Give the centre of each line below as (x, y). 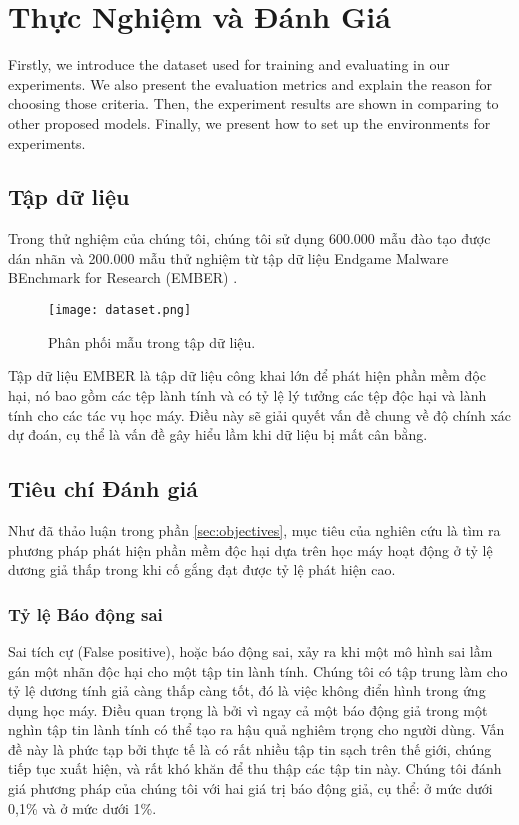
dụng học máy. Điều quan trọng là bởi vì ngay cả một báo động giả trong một (248, 709)
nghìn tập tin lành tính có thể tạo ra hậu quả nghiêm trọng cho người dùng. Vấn (256, 729)
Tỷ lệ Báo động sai (85, 613)
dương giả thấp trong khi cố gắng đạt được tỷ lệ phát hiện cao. (202, 569)
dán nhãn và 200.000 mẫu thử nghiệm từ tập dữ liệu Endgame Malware (228, 257)
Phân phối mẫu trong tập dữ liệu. (152, 341)
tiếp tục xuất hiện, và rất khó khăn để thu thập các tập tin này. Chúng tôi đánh (255, 768)
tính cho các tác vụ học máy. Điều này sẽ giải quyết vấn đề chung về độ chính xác (260, 414)
